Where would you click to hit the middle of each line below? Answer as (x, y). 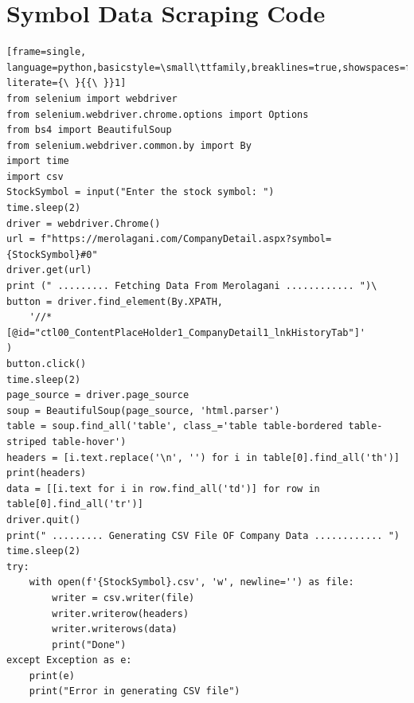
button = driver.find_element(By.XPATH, (115, 301)
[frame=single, (47, 52)
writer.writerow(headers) (121, 613)
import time (38, 161)
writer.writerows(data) (115, 629)
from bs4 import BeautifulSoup (89, 130)
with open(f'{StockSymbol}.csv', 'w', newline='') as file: (191, 582)
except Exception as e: (69, 660)
